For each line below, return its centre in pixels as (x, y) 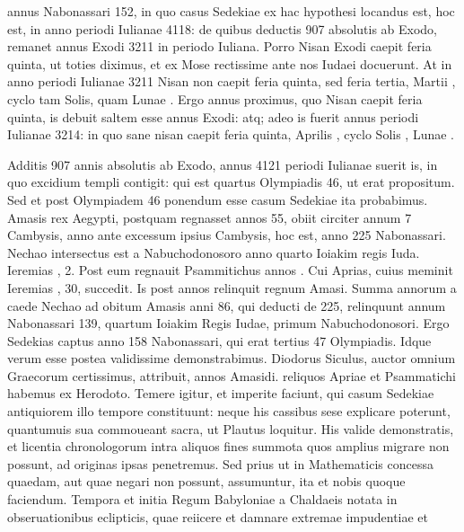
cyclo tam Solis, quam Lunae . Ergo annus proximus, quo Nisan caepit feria (215, 98)
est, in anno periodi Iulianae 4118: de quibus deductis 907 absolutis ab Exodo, (223, 28)
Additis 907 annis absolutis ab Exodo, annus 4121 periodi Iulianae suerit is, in (223, 164)
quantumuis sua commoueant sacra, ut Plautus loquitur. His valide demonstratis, (231, 428)
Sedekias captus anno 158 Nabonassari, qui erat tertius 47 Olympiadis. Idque (219, 340)
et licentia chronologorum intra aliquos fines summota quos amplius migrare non (228, 446)
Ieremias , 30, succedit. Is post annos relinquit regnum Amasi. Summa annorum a (232, 287)
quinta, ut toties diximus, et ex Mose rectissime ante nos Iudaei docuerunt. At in (230, 63)
